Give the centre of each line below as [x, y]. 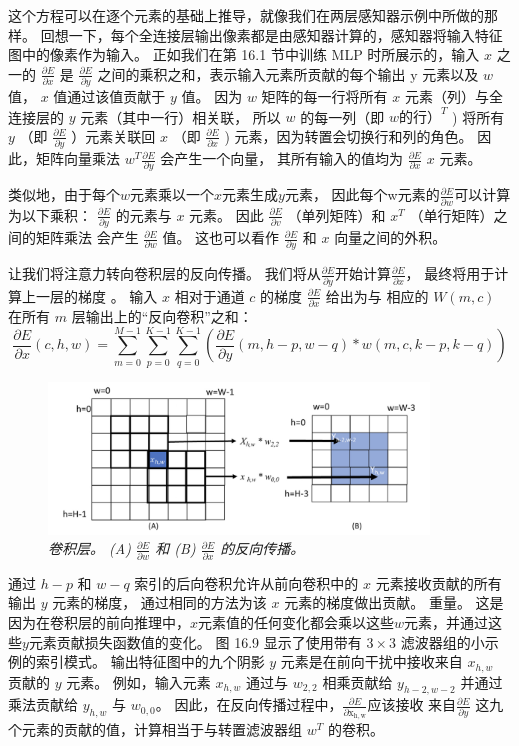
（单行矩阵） [451, 214]
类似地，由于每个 [64, 194]
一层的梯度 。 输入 [96, 295]
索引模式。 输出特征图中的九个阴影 [150, 661]
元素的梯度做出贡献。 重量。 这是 [394, 602]
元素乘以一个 [172, 194]
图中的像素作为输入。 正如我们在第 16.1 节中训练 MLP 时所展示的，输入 [244, 54]
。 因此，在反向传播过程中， [249, 704]
